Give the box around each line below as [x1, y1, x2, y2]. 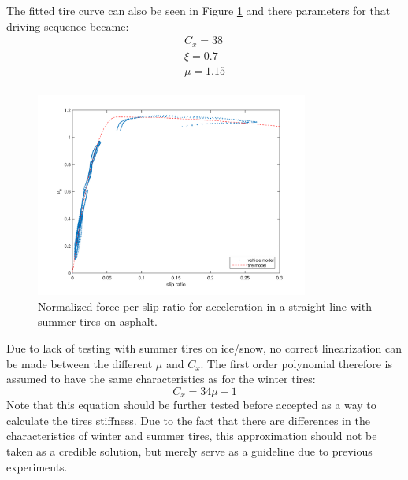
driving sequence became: [6, 17, 129, 34]
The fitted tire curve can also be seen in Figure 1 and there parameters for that [6, 2, 391, 18]
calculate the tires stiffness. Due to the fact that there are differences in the [6, 412, 370, 428]
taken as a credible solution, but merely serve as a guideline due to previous [6, 442, 373, 459]
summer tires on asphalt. [38, 313, 158, 330]
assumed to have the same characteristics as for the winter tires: [6, 371, 316, 387]
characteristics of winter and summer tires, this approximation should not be [6, 427, 377, 444]
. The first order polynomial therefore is [200, 355, 392, 371]
